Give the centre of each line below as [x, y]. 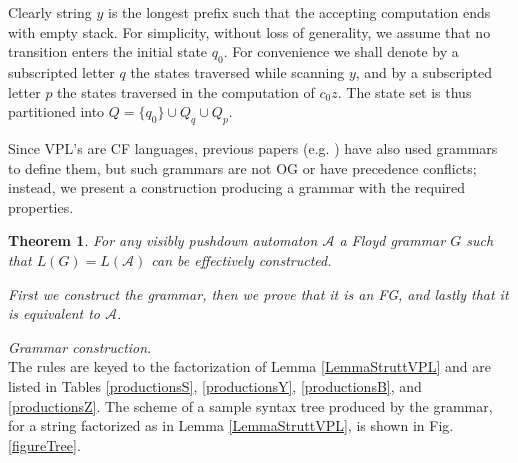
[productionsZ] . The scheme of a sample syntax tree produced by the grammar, [250, 405]
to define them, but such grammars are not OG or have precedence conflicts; [242, 167]
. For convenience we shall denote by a [341, 51]
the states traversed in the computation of [186, 91]
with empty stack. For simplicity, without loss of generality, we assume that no [249, 31]
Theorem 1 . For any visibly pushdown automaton [163, 240]
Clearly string [50, 12]
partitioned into [56, 111]
